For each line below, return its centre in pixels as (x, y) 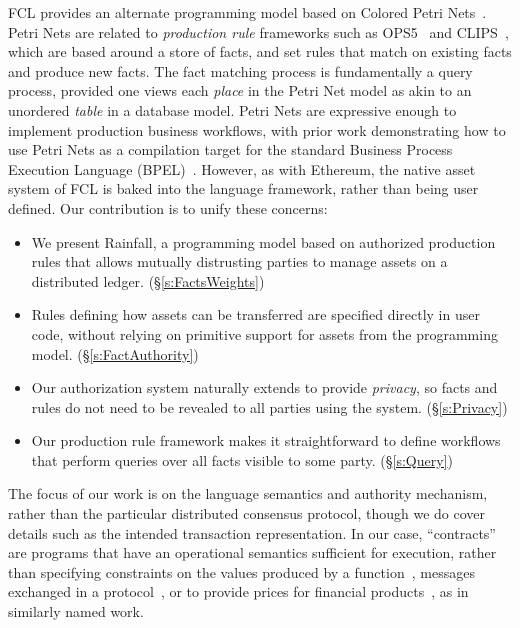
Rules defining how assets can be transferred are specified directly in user (255, 314)
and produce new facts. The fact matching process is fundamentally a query (240, 70)
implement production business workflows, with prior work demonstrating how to (257, 129)
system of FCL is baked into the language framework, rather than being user (243, 188)
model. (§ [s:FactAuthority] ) (115, 353)
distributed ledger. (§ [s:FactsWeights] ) (148, 280)
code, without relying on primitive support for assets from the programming (264, 333)
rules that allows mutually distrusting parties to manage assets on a (239, 261)
